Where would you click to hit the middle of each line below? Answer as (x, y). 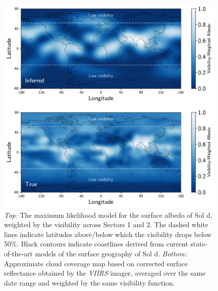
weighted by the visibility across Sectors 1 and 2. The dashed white (106, 224)
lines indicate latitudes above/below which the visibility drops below (108, 234)
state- (199, 244)
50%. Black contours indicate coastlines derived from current (96, 244)
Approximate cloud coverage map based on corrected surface (96, 263)
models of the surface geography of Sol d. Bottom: (111, 253)
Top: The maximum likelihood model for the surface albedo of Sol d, (108, 215)
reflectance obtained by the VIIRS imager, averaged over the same (105, 273)
